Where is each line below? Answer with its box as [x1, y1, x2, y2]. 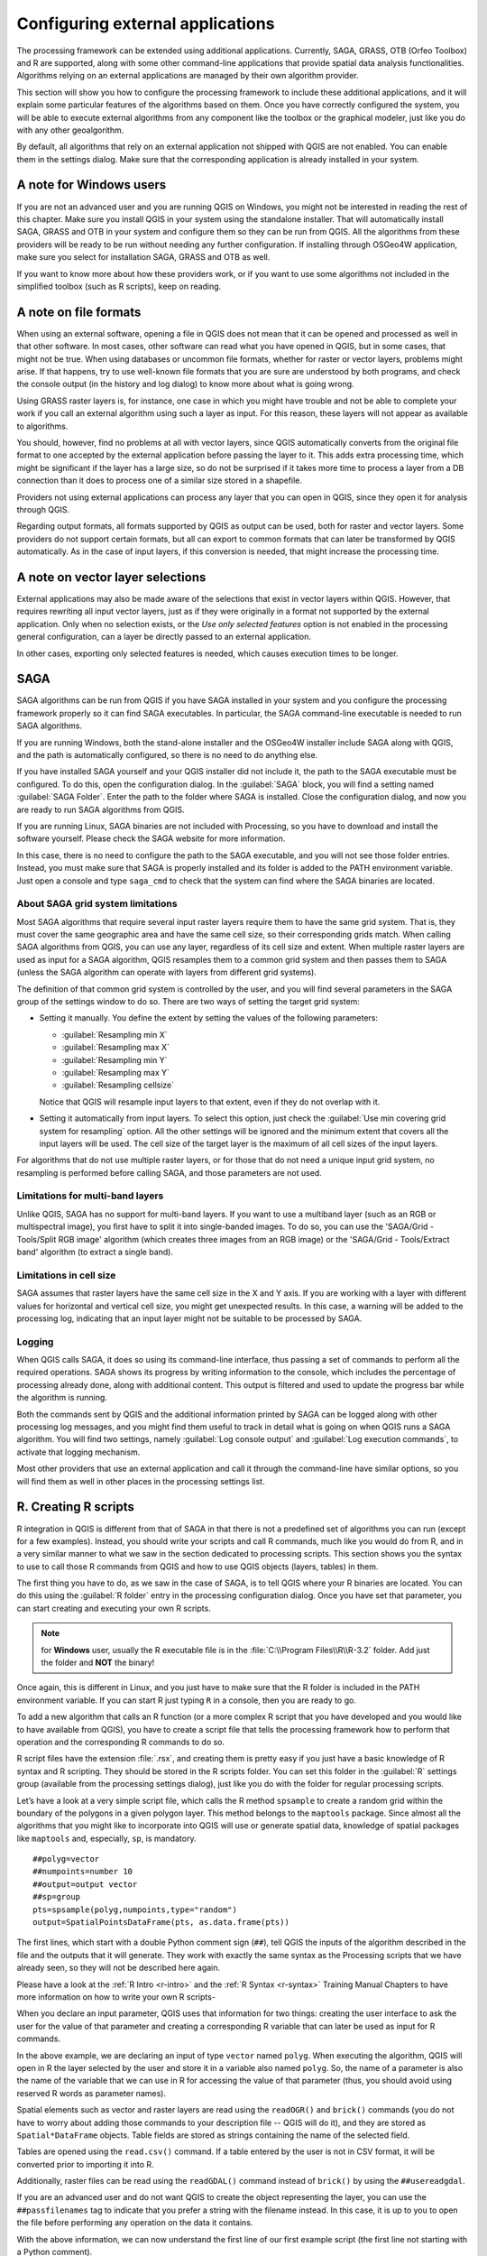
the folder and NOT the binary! [41, 1657, 155, 1669]
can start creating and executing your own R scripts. [16, 1603, 211, 1613]
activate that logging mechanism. [16, 1447, 141, 1457]
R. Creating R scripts [16, 1499, 135, 1515]
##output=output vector [32, 1879, 138, 1890]
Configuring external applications [16, 14, 275, 33]
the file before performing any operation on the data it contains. [16, 2217, 253, 2228]
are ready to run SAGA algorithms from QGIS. [16, 804, 185, 815]
